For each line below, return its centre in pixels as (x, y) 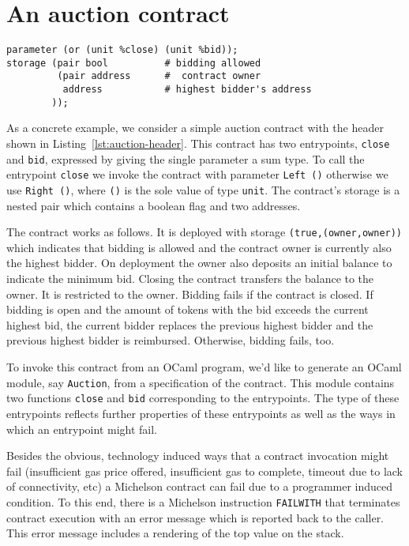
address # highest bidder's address (187, 90)
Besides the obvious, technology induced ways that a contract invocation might (198, 456)
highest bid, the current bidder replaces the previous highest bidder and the (190, 324)
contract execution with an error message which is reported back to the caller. (195, 517)
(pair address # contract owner (159, 76)
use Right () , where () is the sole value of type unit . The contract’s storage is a (203, 189)
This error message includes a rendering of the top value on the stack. (175, 533)
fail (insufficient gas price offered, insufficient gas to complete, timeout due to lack (204, 471)
